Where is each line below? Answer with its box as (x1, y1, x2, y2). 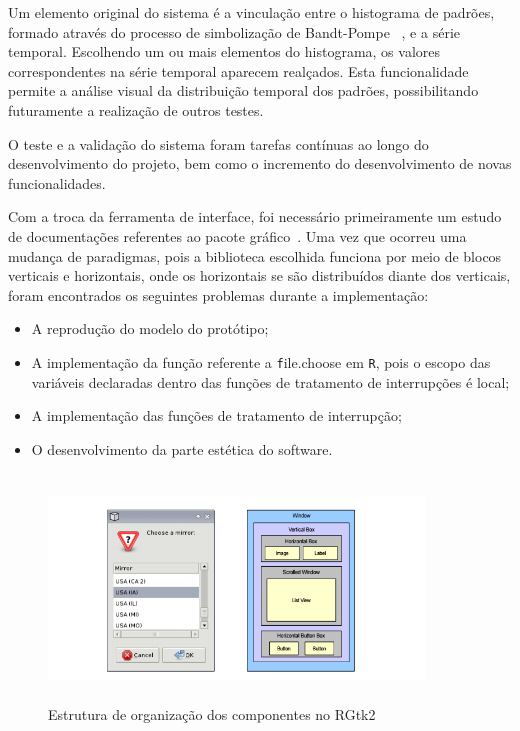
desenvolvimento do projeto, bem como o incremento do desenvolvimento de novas (8, 153, 512, 174)
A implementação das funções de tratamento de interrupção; (31, 405, 402, 426)
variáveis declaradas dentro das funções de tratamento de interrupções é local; (31, 371, 510, 392)
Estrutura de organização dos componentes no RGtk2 (48, 703, 376, 724)
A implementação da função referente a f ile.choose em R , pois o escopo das (31, 351, 491, 372)
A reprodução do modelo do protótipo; (31, 318, 269, 339)
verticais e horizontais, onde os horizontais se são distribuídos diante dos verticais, (8, 265, 511, 286)
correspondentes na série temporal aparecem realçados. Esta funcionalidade (8, 60, 469, 81)
